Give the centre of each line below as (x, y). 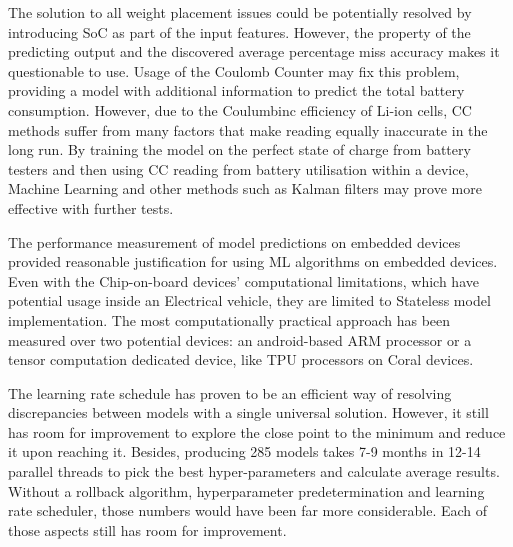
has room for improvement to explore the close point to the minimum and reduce (257, 431)
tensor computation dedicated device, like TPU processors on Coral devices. (241, 359)
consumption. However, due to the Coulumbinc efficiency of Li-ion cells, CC (240, 109)
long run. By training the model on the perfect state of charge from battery (239, 149)
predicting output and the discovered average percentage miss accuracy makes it (254, 51)
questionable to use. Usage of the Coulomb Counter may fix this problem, (234, 70)
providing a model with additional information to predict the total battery (236, 90)
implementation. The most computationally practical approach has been (229, 319)
